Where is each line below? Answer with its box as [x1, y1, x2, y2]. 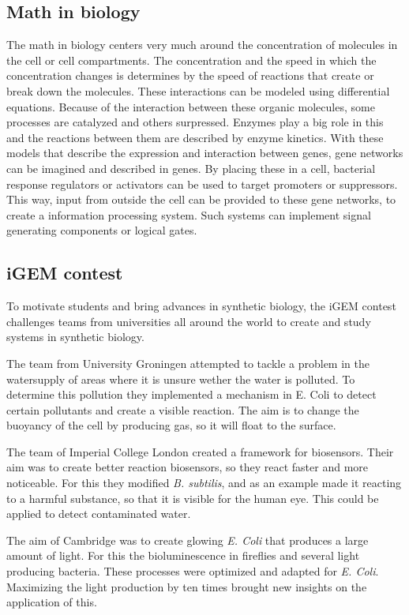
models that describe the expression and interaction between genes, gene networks [6, 144, 403, 161]
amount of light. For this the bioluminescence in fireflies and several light [6, 547, 360, 564]
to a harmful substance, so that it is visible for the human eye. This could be [6, 489, 379, 506]
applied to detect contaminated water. [6, 505, 191, 522]
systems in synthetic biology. [6, 328, 144, 345]
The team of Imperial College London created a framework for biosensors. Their [6, 443, 394, 459]
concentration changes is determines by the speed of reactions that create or [6, 67, 374, 84]
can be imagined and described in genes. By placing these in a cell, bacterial [6, 159, 376, 176]
